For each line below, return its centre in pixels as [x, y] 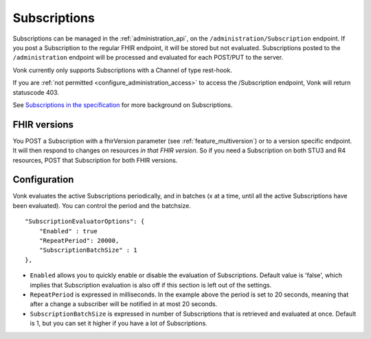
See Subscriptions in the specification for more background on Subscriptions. [123, 105]
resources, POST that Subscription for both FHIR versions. [95, 160]
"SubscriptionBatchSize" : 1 [88, 250]
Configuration [43, 179]
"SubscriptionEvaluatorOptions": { [85, 222]
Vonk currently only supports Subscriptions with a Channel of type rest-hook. [123, 70]
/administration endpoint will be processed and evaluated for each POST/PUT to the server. [148, 58]
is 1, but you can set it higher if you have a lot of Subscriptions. [119, 323]
